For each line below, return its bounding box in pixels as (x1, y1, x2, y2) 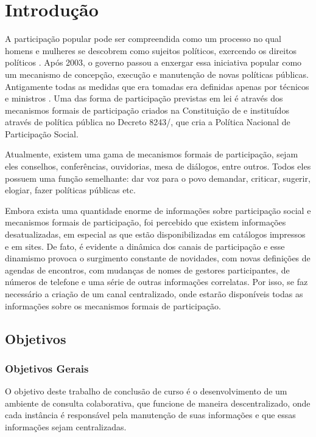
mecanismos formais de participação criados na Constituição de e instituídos (5, 103, 289, 116)
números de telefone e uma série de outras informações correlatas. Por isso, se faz (5, 275, 308, 288)
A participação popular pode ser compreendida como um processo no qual (5, 32, 281, 45)
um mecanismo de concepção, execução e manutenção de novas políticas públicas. (5, 67, 309, 80)
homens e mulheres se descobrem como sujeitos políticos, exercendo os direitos (5, 44, 297, 57)
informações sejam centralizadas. (5, 420, 127, 433)
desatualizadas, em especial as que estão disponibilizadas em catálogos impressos (5, 228, 306, 241)
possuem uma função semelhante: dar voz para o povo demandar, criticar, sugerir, (5, 171, 311, 184)
